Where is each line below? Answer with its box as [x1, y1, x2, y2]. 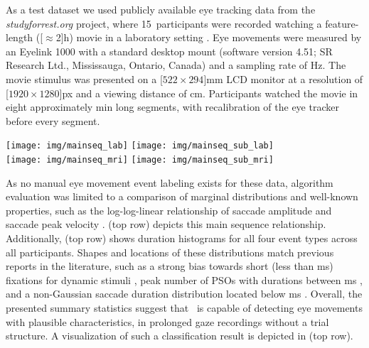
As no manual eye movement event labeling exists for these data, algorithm [6, 175, 333, 190]
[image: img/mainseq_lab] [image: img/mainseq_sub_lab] [6, 141, 274, 151]
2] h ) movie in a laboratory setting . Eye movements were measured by [55, 30, 362, 45]
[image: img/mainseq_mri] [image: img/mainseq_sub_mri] [6, 155, 274, 165]
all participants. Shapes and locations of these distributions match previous [6, 244, 334, 259]
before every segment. [6, 113, 100, 128]
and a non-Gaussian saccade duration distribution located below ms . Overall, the [6, 286, 363, 301]
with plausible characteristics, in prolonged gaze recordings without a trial [6, 314, 329, 329]
